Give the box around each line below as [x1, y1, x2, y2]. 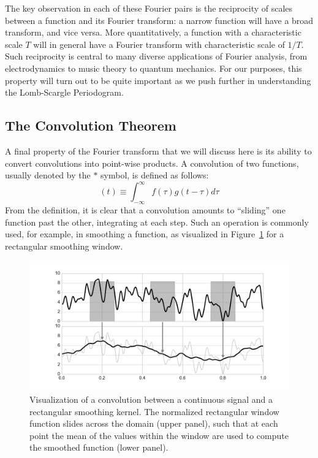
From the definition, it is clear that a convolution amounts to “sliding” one [5, 204, 286, 216]
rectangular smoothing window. [5, 239, 123, 252]
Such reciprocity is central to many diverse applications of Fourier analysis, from [5, 50, 308, 63]
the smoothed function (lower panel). [29, 441, 168, 454]
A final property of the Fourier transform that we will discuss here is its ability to [5, 144, 312, 157]
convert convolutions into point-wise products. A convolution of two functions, [5, 156, 299, 169]
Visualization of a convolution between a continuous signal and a [29, 393, 273, 405]
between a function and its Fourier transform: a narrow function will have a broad [5, 13, 314, 26]
